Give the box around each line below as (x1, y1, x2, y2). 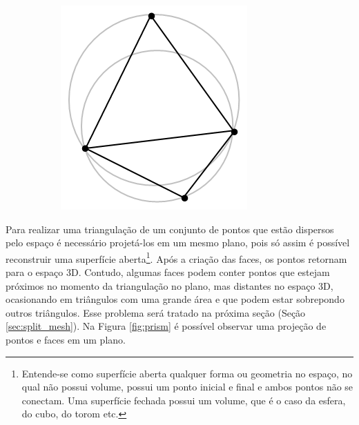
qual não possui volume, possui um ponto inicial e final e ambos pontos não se (21, 379, 353, 394)
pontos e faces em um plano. (6, 333, 126, 346)
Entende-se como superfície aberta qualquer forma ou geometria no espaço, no (21, 366, 353, 380)
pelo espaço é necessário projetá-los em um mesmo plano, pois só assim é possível (6, 235, 350, 250)
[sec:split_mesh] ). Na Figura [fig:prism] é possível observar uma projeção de (6, 319, 327, 333)
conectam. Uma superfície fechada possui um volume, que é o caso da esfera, (21, 393, 346, 407)
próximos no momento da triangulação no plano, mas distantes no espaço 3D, (6, 278, 333, 293)
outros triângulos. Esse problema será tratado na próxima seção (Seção (6, 305, 306, 319)
